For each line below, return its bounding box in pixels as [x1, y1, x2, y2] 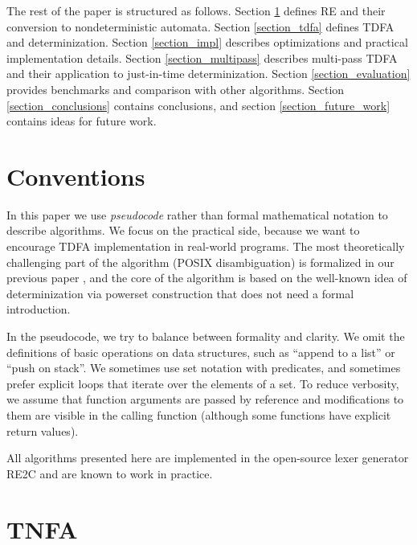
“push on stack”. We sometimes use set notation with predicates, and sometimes [6, 359, 401, 376]
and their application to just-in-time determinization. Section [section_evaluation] [6, 65, 411, 82]
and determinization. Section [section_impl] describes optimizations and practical [6, 34, 408, 51]
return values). [6, 422, 79, 439]
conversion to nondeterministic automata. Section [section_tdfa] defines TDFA [6, 18, 395, 35]
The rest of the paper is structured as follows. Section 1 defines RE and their [6, 2, 386, 18]
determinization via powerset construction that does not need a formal [6, 285, 354, 301]
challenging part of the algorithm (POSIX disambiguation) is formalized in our [6, 253, 395, 270]
